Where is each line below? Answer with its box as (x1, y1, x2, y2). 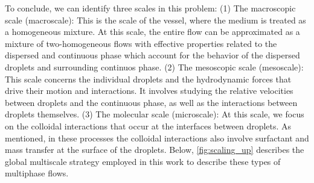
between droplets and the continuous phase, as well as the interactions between (5, 96, 298, 108)
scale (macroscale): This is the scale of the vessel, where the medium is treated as (5, 13, 306, 26)
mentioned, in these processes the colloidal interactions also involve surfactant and (5, 131, 309, 144)
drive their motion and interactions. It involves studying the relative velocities (5, 84, 293, 97)
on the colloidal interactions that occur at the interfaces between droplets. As (5, 119, 292, 132)
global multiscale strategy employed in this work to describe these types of (5, 155, 281, 167)
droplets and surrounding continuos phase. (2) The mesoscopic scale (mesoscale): (5, 60, 304, 73)
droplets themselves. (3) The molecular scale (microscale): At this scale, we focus (5, 108, 304, 120)
